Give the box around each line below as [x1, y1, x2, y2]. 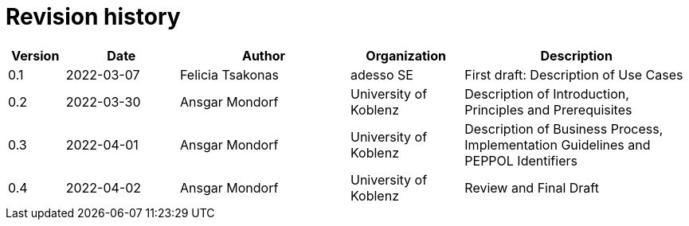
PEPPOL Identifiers [464, 152, 577, 169]
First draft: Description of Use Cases [464, 66, 683, 83]
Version [11, 47, 60, 64]
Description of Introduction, [464, 85, 629, 102]
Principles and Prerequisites [464, 101, 632, 118]
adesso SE [350, 66, 413, 83]
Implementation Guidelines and [464, 136, 651, 153]
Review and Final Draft [464, 179, 599, 196]
